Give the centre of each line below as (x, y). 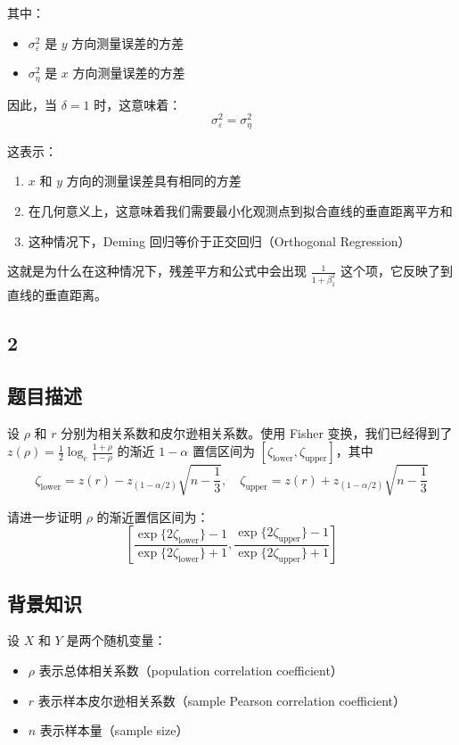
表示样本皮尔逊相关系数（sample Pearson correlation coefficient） (222, 700)
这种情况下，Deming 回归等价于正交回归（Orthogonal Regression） (219, 240)
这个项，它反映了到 (396, 271)
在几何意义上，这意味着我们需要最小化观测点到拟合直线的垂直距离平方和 (240, 210)
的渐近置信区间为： (153, 516)
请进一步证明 (45, 516)
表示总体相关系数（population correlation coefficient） (191, 670)
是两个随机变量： (116, 640)
